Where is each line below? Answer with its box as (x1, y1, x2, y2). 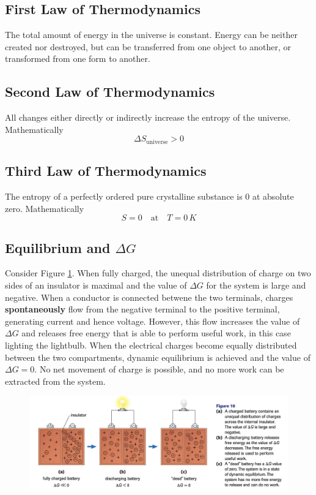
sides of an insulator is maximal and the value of (5, 279, 187, 292)
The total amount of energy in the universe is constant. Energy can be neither (5, 28, 298, 41)
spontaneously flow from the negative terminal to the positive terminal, (5, 303, 280, 316)
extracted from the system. (5, 374, 106, 387)
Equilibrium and (5, 238, 111, 257)
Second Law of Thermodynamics (5, 82, 215, 101)
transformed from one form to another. (5, 52, 150, 65)
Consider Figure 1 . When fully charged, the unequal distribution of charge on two (5, 266, 311, 279)
